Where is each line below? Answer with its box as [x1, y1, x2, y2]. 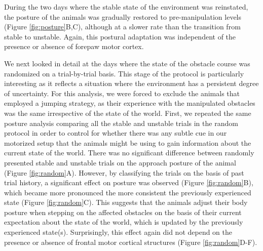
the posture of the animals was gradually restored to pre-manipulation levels [4, 11, 242, 22]
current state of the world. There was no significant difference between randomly [4, 147, 254, 158]
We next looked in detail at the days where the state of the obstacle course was [4, 58, 250, 68]
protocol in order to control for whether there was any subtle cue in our [4, 128, 227, 138]
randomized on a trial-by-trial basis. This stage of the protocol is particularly [4, 68, 244, 78]
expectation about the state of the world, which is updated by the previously [4, 217, 243, 227]
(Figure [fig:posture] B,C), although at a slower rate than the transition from [4, 21, 241, 32]
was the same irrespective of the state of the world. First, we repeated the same [4, 107, 251, 118]
